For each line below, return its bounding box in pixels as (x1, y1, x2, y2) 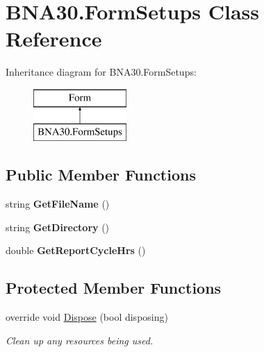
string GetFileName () (6, 196, 110, 211)
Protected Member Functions (6, 277, 222, 299)
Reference (6, 24, 102, 53)
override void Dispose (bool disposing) (6, 310, 168, 324)
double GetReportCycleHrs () (6, 243, 146, 258)
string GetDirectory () (6, 219, 110, 234)
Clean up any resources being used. (6, 333, 154, 347)
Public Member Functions (6, 164, 196, 185)
